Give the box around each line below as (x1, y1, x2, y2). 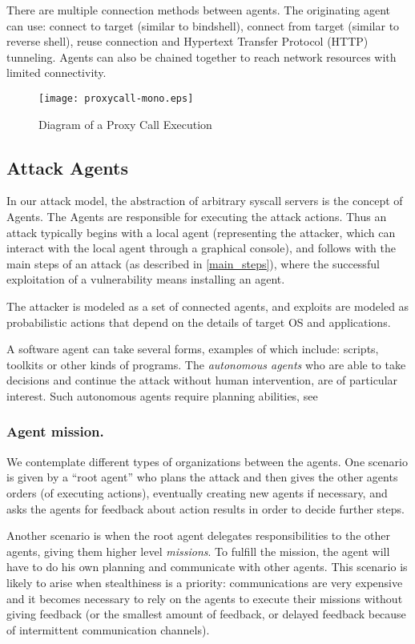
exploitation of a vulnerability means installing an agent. (6, 271, 285, 288)
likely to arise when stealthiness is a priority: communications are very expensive (6, 574, 403, 590)
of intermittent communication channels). (6, 621, 210, 638)
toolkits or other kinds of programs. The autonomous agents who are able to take (6, 356, 406, 372)
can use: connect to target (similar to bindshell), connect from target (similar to (6, 17, 400, 34)
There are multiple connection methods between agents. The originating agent (6, 2, 390, 18)
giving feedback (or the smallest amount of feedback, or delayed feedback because (6, 606, 406, 622)
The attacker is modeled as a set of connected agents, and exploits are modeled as (6, 297, 409, 314)
